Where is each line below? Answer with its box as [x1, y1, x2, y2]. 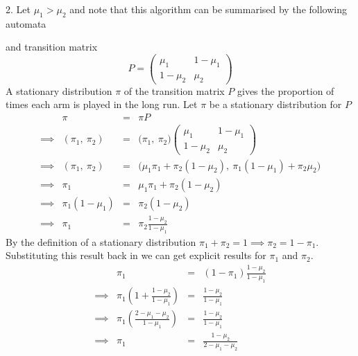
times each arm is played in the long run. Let [6, 97, 198, 112]
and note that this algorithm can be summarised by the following [69, 2, 347, 16]
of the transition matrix [123, 83, 225, 98]
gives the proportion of [237, 83, 334, 98]
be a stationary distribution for [209, 97, 342, 112]
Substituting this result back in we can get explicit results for [6, 248, 266, 262]
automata [6, 16, 46, 30]
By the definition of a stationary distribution [6, 234, 196, 249]
